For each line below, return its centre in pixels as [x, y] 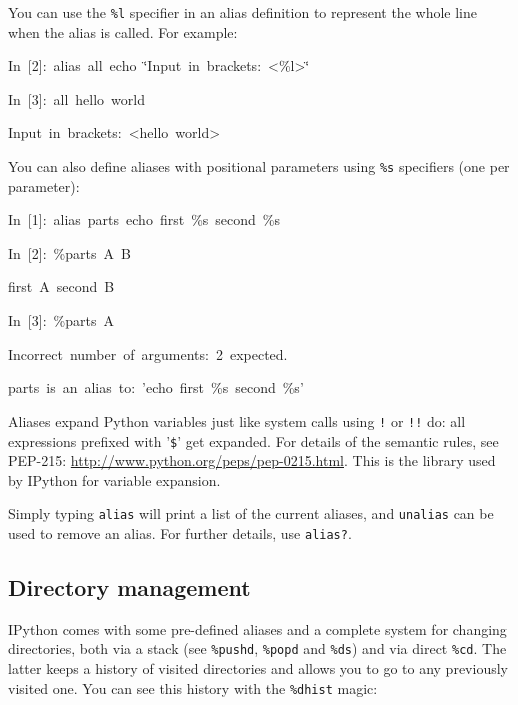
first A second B [61, 286]
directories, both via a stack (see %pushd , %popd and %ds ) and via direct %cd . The [257, 648]
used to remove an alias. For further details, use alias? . [180, 533]
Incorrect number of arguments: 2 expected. [148, 353]
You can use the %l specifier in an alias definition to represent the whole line [242, 12]
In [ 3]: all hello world [76, 98]
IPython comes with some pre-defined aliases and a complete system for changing [257, 628]
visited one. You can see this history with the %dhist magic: [193, 687]
